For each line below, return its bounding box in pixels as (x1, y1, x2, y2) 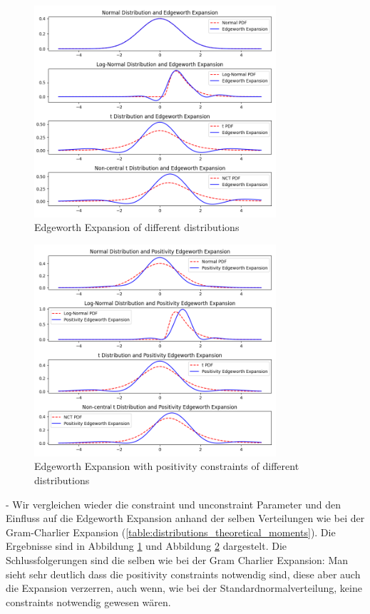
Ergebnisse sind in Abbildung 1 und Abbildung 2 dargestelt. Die (6, 538, 287, 553)
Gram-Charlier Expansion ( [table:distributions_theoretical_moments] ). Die (6, 524, 336, 539)
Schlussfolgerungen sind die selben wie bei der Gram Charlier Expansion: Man (6, 552, 349, 567)
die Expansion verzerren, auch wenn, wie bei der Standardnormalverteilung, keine (6, 580, 362, 595)
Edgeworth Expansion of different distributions (34, 220, 240, 235)
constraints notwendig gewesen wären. (6, 594, 171, 609)
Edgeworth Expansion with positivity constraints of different (34, 459, 299, 474)
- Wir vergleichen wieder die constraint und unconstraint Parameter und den (6, 496, 341, 511)
